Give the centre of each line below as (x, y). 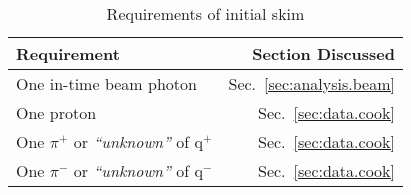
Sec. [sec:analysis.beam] (311, 83)
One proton (56, 112)
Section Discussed (323, 53)
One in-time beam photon (106, 83)
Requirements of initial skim (205, 13)
